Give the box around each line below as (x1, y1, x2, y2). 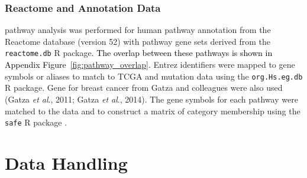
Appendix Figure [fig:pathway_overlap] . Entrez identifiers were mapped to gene (5, 58, 295, 71)
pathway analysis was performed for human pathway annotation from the (5, 24, 271, 36)
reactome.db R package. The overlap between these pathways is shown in (5, 47, 273, 59)
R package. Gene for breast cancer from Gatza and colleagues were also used (5, 81, 283, 94)
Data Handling (5, 150, 128, 174)
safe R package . (5, 116, 67, 128)
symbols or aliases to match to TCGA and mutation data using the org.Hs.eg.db (5, 70, 303, 82)
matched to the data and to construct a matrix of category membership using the (5, 104, 300, 117)
